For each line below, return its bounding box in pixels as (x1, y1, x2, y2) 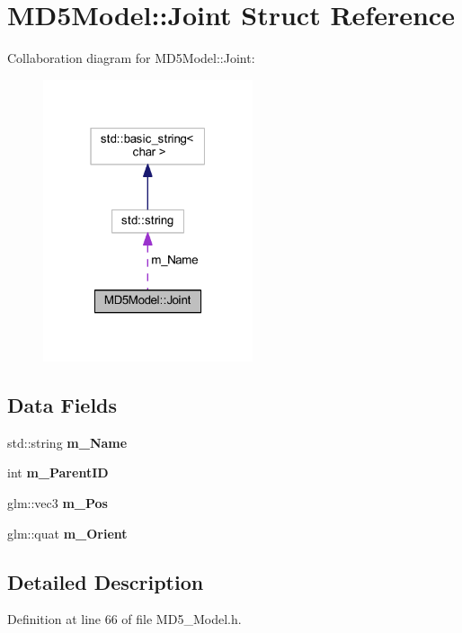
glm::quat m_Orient (7, 523, 128, 542)
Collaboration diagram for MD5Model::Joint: (7, 49, 255, 67)
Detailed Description (7, 567, 204, 595)
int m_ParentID (7, 463, 109, 482)
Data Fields (7, 390, 118, 418)
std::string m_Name (7, 432, 128, 451)
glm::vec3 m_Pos (7, 493, 108, 512)
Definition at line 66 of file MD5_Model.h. (7, 610, 242, 629)
